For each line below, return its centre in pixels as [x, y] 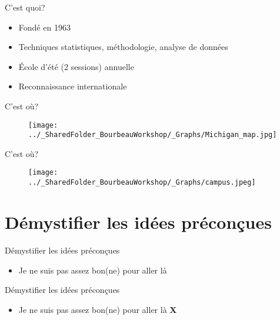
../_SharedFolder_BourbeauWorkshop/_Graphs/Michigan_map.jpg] [153, 135]
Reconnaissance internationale [73, 86]
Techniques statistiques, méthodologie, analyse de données [123, 47]
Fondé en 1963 [44, 27]
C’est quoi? [25, 7]
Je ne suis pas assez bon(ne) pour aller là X [98, 309]
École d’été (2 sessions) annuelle [76, 66]
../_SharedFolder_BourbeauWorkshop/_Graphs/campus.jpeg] [142, 183]
